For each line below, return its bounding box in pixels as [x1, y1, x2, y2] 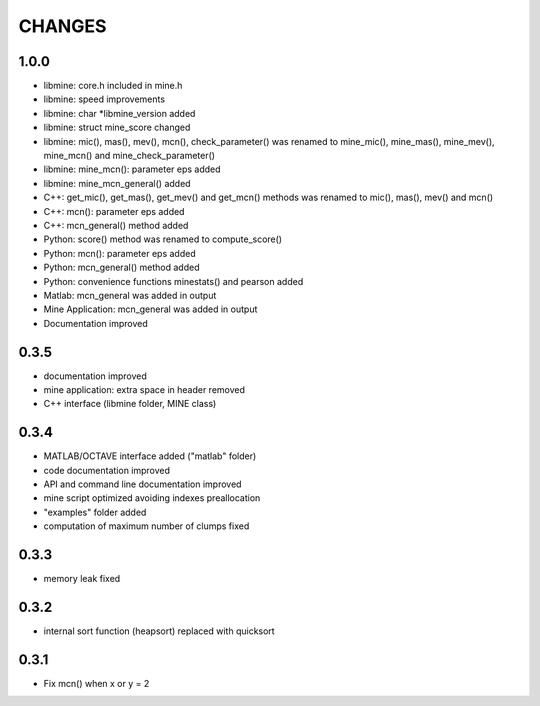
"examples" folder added [43, 506, 147, 518]
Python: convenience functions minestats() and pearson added [43, 275, 304, 287]
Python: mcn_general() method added [43, 261, 200, 274]
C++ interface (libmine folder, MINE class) [43, 398, 217, 410]
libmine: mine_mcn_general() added [43, 177, 191, 189]
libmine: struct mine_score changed [43, 121, 191, 134]
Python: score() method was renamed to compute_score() [43, 233, 283, 245]
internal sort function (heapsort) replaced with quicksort [43, 625, 275, 637]
